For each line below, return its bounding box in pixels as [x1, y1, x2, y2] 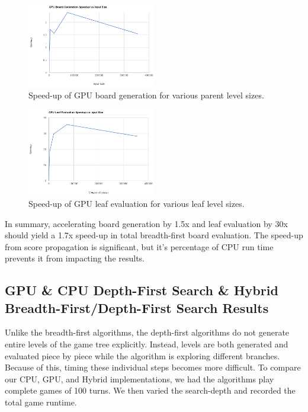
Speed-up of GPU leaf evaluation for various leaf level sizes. [28, 197, 245, 209]
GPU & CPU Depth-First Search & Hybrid [5, 281, 278, 299]
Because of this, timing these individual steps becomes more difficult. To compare [5, 361, 301, 373]
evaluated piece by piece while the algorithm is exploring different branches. [5, 349, 280, 362]
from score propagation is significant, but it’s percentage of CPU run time [5, 240, 274, 253]
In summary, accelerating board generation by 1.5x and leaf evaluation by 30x [5, 217, 288, 229]
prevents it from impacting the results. [5, 252, 145, 264]
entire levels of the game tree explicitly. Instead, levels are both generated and [5, 338, 288, 350]
